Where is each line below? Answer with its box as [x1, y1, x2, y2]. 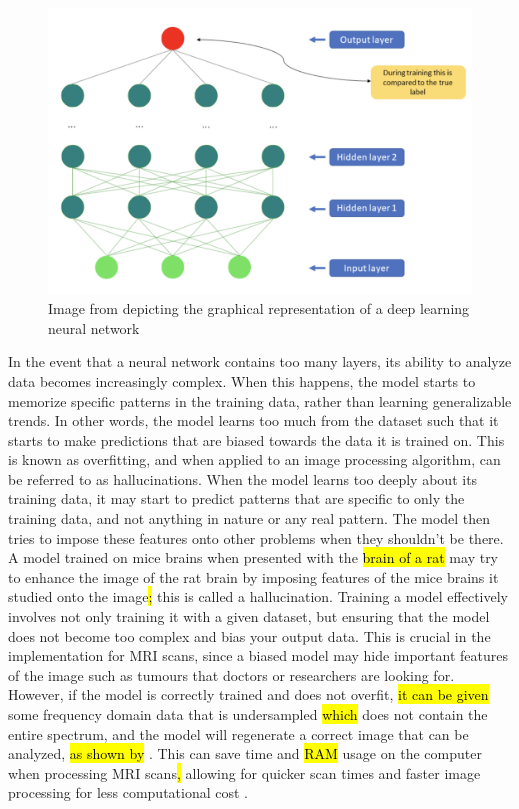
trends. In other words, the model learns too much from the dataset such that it [8, 410, 499, 431]
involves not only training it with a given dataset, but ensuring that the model [8, 606, 490, 627]
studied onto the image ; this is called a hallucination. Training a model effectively [8, 586, 509, 607]
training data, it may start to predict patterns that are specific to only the [8, 488, 465, 509]
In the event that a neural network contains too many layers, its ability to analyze [8, 351, 512, 372]
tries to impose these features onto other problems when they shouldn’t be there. [8, 527, 504, 548]
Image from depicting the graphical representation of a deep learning [48, 298, 470, 319]
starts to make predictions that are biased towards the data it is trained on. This [8, 429, 505, 450]
